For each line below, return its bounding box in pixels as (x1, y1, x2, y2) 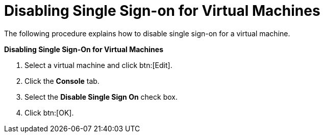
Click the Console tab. (24, 76, 99, 85)
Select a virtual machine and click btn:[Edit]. (24, 60, 172, 70)
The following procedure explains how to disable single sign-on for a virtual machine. (4, 29, 290, 38)
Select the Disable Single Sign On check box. (24, 92, 178, 101)
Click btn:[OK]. (24, 108, 74, 117)
